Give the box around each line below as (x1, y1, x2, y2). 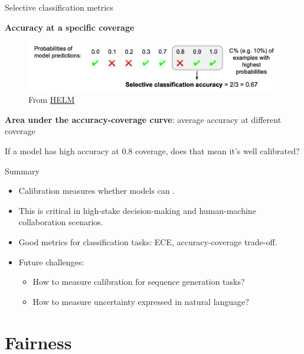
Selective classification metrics (5, 1, 113, 13)
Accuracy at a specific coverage (5, 21, 135, 33)
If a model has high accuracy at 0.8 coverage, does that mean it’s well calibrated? (5, 145, 300, 157)
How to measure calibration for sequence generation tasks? (32, 275, 245, 288)
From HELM (28, 93, 75, 106)
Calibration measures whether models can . (18, 184, 175, 197)
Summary (5, 164, 40, 177)
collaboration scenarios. (18, 216, 103, 228)
